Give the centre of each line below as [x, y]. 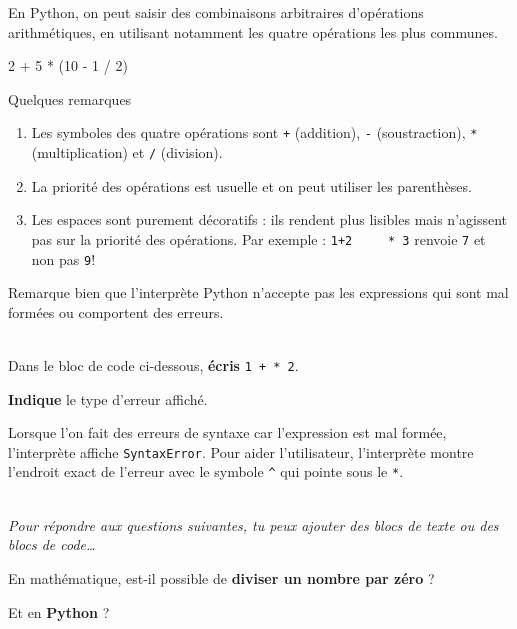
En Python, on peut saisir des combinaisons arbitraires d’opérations [216, 12]
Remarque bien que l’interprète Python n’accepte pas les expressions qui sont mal [258, 292]
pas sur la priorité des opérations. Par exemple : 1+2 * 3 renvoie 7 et [258, 238]
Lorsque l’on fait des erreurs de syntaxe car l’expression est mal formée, [227, 432]
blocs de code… [52, 544]
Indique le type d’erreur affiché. [108, 398]
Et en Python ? [59, 611]
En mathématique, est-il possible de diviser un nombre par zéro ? [221, 577]
